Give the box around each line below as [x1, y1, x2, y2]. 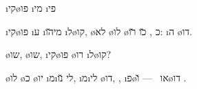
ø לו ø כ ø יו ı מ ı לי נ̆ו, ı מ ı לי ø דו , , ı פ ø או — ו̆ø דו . [6, 70, 187, 84]
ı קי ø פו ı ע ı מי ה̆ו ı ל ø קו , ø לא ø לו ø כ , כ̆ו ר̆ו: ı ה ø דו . [6, 23, 192, 38]
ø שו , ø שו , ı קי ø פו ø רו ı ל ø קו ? [6, 47, 112, 61]
